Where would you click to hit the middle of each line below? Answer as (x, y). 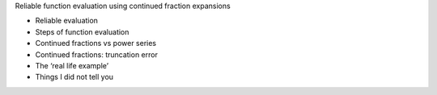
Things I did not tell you (74, 77)
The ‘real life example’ (72, 65)
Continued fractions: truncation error (96, 54)
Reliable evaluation (67, 21)
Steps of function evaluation (82, 31)
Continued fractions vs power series (96, 43)
